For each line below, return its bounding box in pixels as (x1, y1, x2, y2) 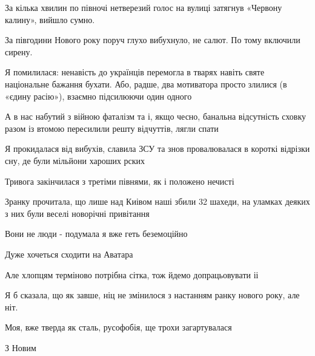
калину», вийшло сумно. (5, 13, 95, 26)
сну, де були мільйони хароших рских (5, 154, 145, 166)
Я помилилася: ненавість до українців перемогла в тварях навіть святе (5, 66, 265, 78)
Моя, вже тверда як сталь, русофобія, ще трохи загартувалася (5, 321, 232, 334)
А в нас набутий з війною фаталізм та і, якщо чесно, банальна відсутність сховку (5, 110, 307, 123)
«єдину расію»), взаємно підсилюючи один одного (5, 89, 192, 102)
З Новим (5, 341, 36, 354)
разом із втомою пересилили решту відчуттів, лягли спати (5, 122, 219, 134)
